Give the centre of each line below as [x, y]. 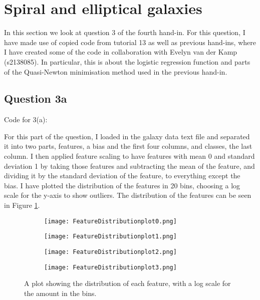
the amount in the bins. [60, 293]
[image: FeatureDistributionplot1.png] [110, 237]
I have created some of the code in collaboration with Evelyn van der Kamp [121, 52]
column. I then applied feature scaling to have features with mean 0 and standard [129, 156]
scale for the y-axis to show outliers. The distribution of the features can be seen [128, 195]
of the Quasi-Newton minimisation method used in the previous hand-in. [116, 71]
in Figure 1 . [22, 205]
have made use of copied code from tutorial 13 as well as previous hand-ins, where [130, 42]
